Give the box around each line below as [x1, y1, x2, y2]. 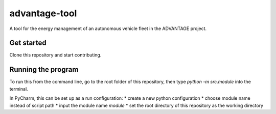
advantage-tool [9, 8, 77, 19]
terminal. [9, 85, 28, 92]
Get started [9, 39, 47, 47]
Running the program [9, 65, 79, 74]
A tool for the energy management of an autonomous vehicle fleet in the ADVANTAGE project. [9, 25, 207, 32]
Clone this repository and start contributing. [9, 52, 102, 58]
